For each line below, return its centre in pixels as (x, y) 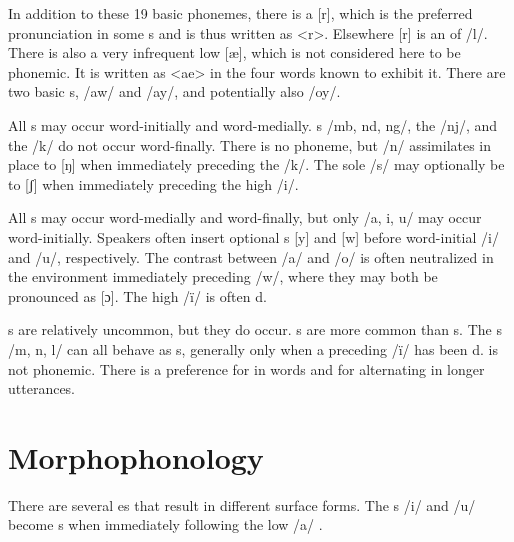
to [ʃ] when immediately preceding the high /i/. (153, 183)
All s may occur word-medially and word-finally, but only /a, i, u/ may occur (245, 217)
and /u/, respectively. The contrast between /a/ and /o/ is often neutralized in (251, 256)
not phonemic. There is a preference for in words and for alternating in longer (246, 368)
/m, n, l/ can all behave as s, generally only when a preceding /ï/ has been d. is (253, 348)
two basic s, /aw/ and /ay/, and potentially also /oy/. (174, 91)
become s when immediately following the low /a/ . (165, 524)
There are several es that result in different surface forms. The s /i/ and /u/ (242, 504)
